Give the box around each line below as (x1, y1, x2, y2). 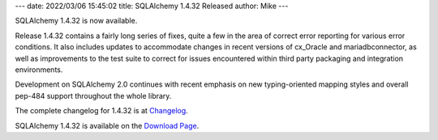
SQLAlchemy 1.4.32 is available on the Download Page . (15, 121, 200, 130)
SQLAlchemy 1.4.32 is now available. (15, 16, 138, 26)
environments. (15, 65, 63, 74)
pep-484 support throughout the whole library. (15, 91, 172, 100)
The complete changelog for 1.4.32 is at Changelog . (15, 106, 188, 116)
